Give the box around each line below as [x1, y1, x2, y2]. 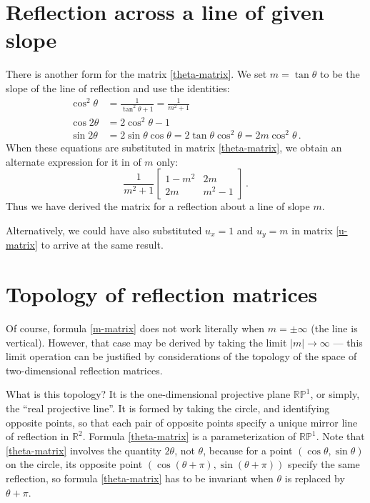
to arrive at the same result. [41, 237, 164, 252]
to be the [320, 66, 360, 81]
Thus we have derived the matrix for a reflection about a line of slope [6, 199, 310, 214]
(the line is [311, 321, 358, 336]
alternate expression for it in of [6, 154, 141, 169]
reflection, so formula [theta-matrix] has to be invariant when [6, 471, 274, 486]
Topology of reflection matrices [6, 279, 318, 309]
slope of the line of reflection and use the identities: [6, 80, 230, 95]
